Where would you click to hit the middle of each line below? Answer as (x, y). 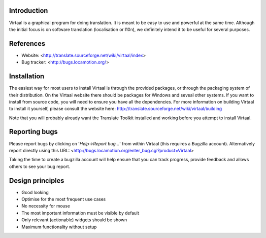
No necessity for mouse (46, 206)
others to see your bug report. (40, 166)
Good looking (35, 192)
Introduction (29, 11)
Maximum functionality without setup (59, 227)
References (27, 44)
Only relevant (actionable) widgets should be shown (74, 220)
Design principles (37, 181)
